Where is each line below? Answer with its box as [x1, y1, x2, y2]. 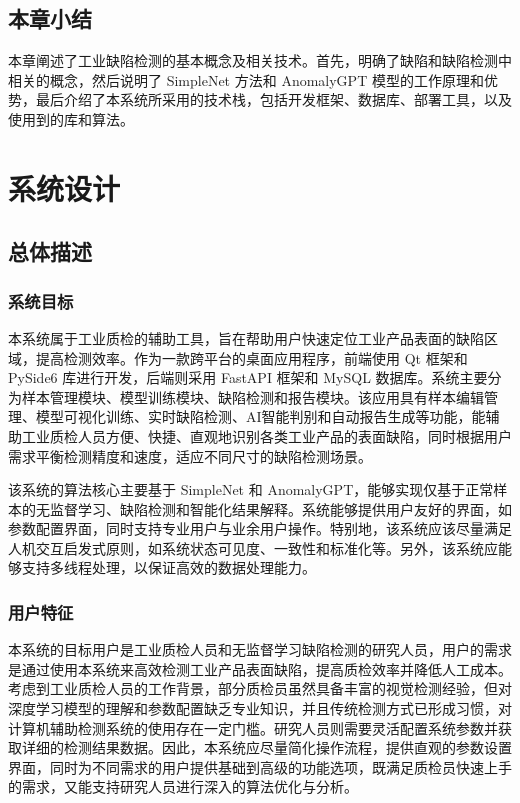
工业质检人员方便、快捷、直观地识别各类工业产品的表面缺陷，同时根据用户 [21, 425, 512, 446]
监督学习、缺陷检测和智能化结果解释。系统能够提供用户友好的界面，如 [49, 498, 512, 519]
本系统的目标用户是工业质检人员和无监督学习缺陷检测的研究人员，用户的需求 [8, 639, 512, 660]
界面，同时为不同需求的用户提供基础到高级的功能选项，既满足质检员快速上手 [8, 756, 512, 777]
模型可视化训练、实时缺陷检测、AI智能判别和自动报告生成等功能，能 [35, 406, 486, 427]
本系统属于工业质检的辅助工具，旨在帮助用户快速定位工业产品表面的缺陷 [8, 327, 484, 348]
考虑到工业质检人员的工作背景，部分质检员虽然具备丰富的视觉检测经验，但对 [8, 678, 512, 699]
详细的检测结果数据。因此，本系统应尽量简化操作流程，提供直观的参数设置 [21, 737, 512, 758]
